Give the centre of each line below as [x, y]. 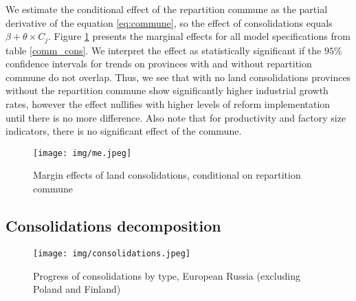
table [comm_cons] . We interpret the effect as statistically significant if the [164, 50]
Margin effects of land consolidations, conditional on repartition [167, 175]
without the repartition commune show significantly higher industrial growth [167, 90]
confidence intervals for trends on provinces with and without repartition [159, 64]
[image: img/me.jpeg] [82, 153]
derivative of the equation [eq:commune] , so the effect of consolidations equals [169, 22]
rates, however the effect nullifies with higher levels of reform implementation [168, 104]
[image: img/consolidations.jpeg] [112, 253]
